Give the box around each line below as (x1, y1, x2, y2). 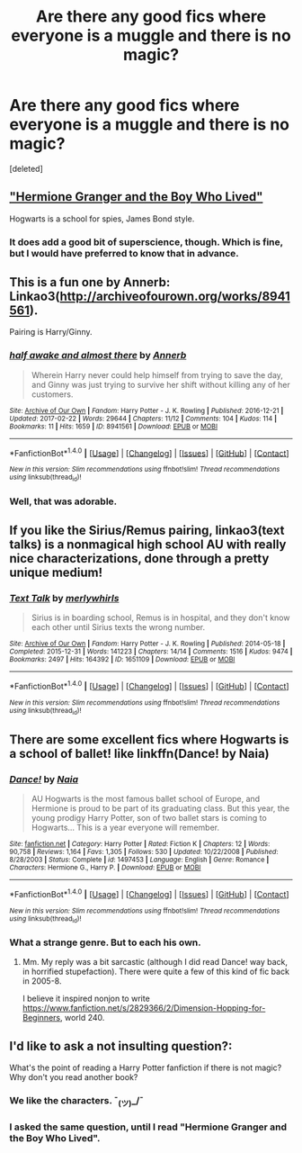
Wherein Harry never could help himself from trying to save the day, (31, 369, 283, 380)
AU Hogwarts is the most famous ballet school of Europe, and (31, 794, 261, 805)
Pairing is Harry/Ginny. (9, 327, 93, 338)
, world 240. (59, 1013, 105, 1023)
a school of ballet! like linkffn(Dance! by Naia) (9, 745, 270, 761)
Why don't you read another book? (9, 1072, 138, 1083)
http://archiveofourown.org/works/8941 (59, 289, 290, 304)
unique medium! (9, 565, 103, 581)
